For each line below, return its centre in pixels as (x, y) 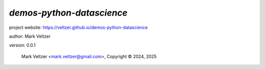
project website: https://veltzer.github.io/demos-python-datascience (79, 27)
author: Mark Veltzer (30, 36)
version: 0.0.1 (22, 45)
